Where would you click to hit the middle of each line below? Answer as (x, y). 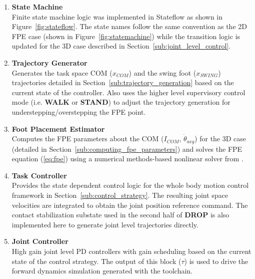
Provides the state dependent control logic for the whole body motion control (130, 185)
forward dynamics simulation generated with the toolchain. (102, 271)
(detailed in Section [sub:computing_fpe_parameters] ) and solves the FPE (127, 149)
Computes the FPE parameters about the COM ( (88, 138)
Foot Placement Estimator (58, 128)
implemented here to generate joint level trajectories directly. (105, 224)
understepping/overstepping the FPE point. (79, 111)
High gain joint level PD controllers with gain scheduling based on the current (131, 251)
